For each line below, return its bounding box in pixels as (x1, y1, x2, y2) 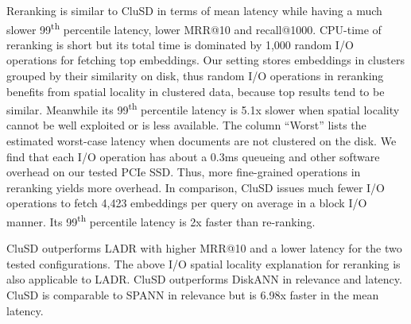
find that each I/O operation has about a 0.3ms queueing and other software (6, 148, 380, 164)
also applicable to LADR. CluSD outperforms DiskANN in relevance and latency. (6, 271, 402, 287)
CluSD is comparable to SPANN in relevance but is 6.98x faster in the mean (6, 287, 379, 303)
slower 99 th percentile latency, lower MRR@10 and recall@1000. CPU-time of (6, 18, 382, 37)
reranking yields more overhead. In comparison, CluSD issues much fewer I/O (6, 179, 386, 195)
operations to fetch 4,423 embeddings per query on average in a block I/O (6, 195, 367, 211)
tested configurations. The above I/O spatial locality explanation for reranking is (6, 255, 401, 272)
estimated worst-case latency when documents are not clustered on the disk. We (6, 133, 397, 149)
